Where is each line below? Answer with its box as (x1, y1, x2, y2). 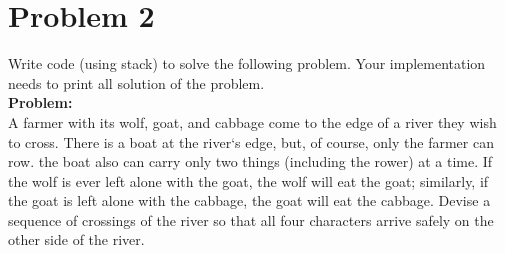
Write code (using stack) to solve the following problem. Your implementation (8, 53, 486, 74)
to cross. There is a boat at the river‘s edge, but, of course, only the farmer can (8, 131, 494, 152)
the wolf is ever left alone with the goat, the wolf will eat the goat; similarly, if (8, 170, 489, 191)
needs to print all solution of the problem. (8, 72, 265, 93)
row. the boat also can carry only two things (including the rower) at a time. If (8, 151, 493, 172)
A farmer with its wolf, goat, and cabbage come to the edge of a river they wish (8, 111, 497, 132)
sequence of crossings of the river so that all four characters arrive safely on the (8, 209, 494, 230)
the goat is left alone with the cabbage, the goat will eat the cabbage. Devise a (8, 190, 491, 211)
